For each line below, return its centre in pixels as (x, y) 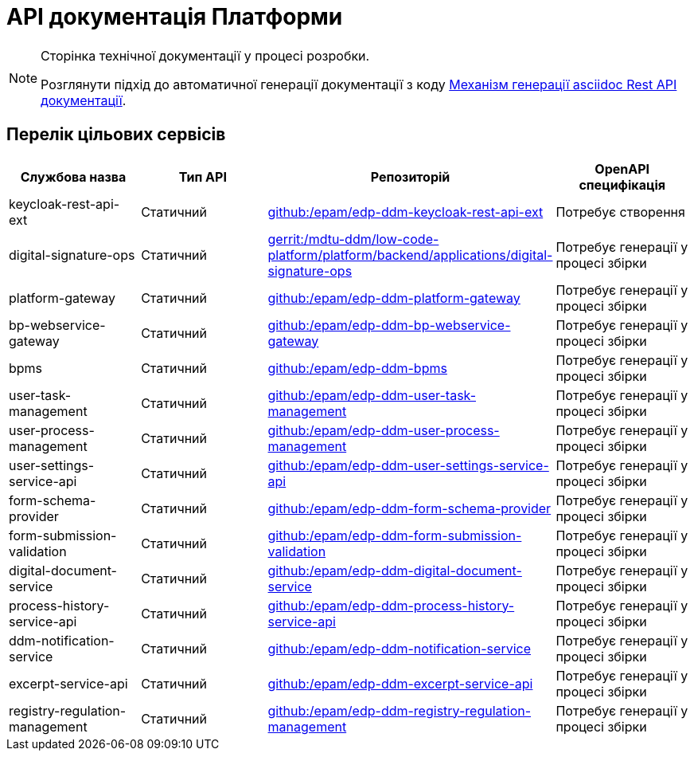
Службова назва (73, 177)
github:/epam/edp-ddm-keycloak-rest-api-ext (405, 212)
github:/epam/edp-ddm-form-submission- (395, 535)
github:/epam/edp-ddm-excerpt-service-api (400, 683)
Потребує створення (620, 212)
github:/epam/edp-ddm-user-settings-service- (408, 465)
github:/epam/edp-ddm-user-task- (372, 395)
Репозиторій (410, 177)
